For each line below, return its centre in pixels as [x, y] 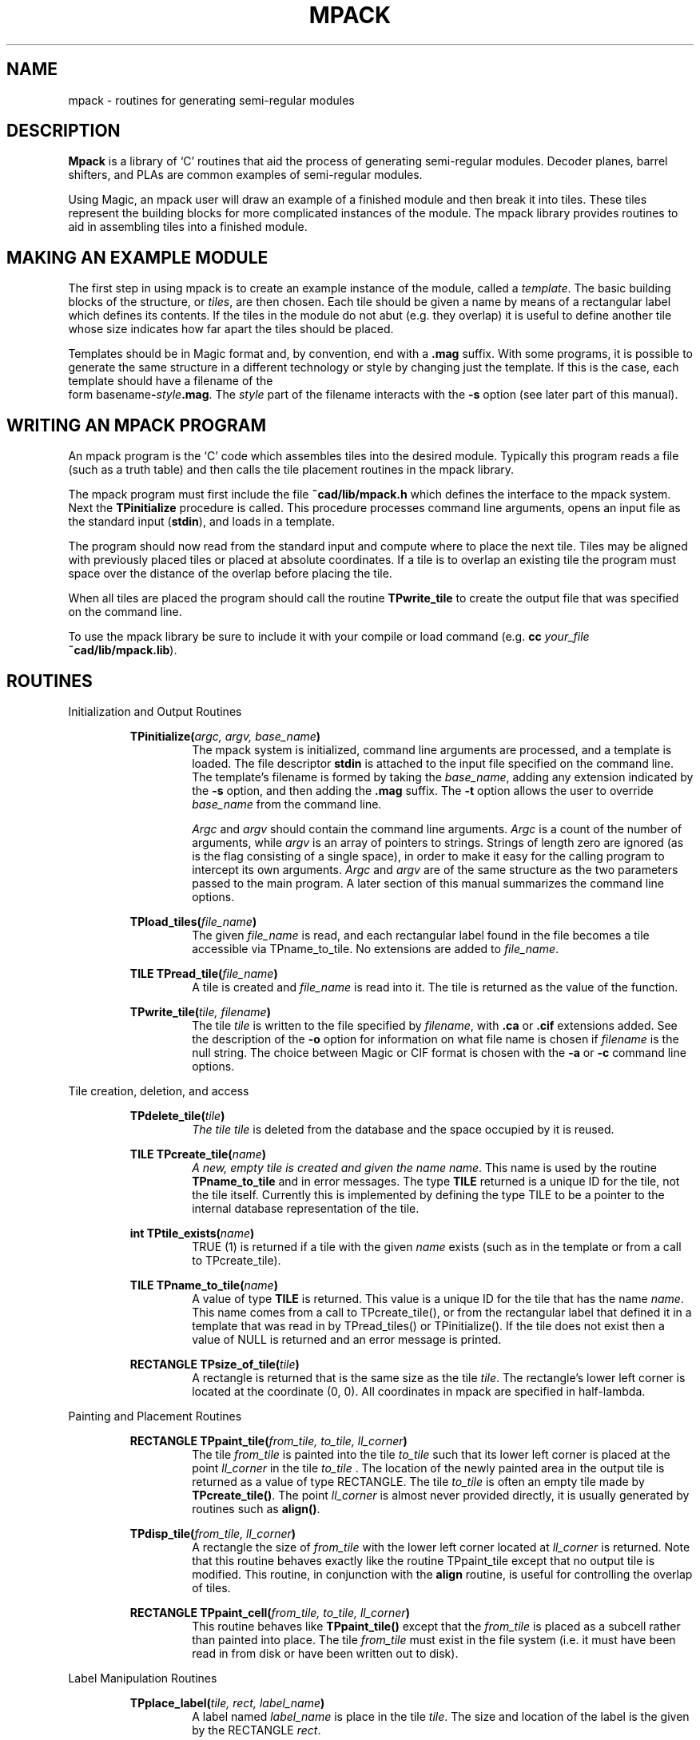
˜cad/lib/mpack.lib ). [123, 650]
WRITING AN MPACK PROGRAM [136, 425]
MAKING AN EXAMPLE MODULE [137, 257]
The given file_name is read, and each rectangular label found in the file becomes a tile [421, 935]
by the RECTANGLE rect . [257, 1730]
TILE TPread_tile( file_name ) [204, 973]
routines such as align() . [256, 1508]
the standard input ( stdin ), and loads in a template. [201, 522]
